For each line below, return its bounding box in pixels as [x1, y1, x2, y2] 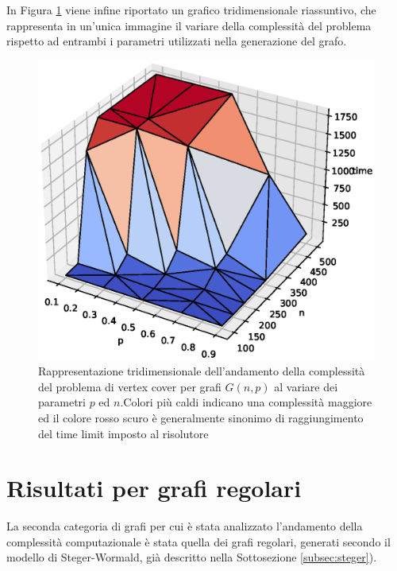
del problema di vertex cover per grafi [38, 378, 222, 394]
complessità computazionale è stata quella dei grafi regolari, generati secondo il [6, 533, 391, 550]
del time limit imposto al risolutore [38, 425, 209, 441]
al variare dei [274, 378, 338, 394]
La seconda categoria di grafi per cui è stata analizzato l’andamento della [6, 518, 363, 534]
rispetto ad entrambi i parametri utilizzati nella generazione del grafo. [6, 33, 347, 49]
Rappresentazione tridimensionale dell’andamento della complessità [38, 363, 365, 379]
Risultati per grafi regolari [6, 472, 302, 504]
